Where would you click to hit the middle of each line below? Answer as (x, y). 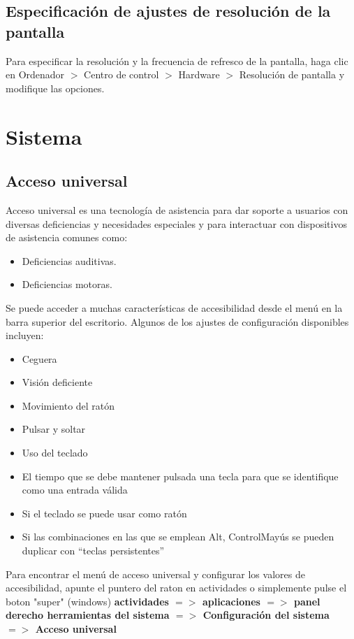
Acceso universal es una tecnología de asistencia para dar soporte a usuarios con (177, 209)
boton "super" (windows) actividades (87, 601)
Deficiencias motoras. (67, 284)
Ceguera (39, 358)
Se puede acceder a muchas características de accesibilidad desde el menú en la (174, 307)
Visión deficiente (57, 382)
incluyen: (25, 335)
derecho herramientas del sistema (88, 615)
